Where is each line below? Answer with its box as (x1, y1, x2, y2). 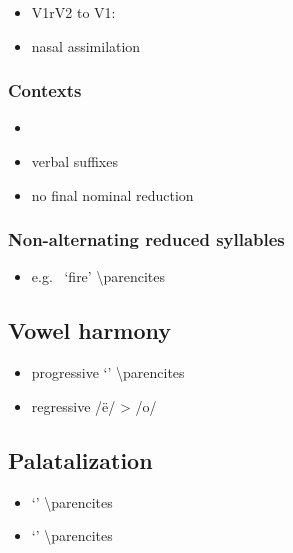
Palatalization (8, 444, 153, 475)
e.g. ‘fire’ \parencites (31, 266, 165, 287)
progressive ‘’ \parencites (31, 362, 185, 383)
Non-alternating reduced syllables (8, 227, 285, 252)
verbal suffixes (31, 151, 118, 171)
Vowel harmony (8, 315, 172, 346)
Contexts (8, 78, 82, 103)
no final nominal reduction (31, 184, 194, 205)
